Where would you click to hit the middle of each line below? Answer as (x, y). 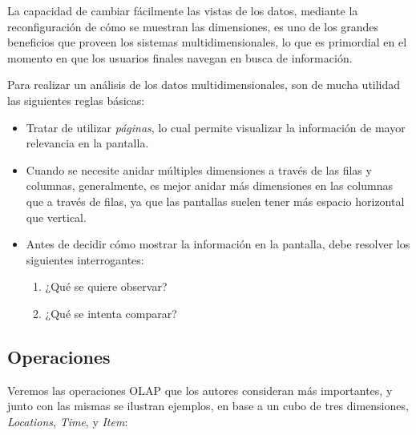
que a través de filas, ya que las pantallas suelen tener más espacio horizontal (215, 201)
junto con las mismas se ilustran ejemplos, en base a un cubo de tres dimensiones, (208, 406)
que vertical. (56, 217)
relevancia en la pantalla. (87, 143)
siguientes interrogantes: (85, 259)
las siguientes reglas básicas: (76, 100)
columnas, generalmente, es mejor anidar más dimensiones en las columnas (209, 185)
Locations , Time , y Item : (68, 421)
